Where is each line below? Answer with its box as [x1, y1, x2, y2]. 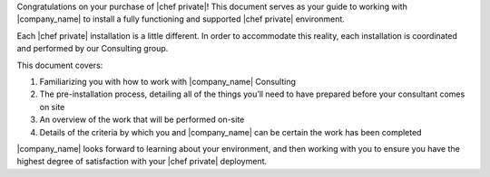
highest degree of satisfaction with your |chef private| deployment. [16, 156, 268, 167]
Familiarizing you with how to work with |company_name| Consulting [39, 76, 297, 87]
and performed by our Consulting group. [16, 43, 169, 54]
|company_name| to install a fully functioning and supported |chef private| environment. [16, 14, 345, 24]
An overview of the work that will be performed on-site [39, 114, 245, 126]
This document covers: [16, 60, 103, 70]
